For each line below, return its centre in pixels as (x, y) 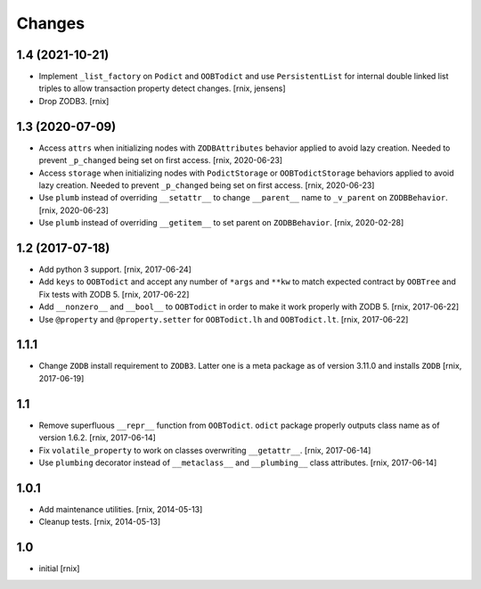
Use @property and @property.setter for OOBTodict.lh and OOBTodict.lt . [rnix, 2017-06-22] (224, 319)
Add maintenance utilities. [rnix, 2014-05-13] (121, 509)
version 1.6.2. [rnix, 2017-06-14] (97, 438)
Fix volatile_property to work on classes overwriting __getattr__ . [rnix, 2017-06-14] (205, 450)
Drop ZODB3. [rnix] (74, 101)
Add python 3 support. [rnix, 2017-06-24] (115, 269)
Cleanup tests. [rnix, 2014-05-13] (100, 522)
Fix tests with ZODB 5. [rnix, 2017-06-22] (114, 294)
